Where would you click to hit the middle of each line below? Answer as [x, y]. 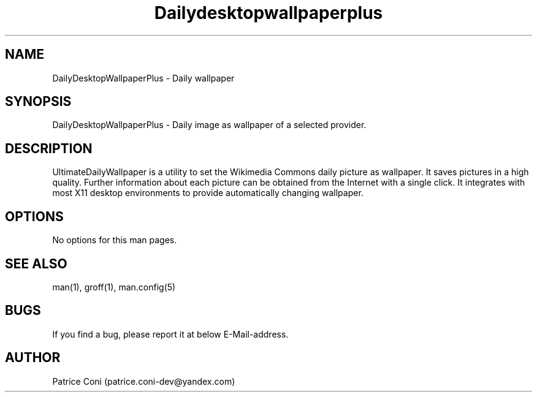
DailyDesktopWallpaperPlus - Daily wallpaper [143, 78]
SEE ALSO [36, 263]
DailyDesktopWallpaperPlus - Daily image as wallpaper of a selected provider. [209, 125]
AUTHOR [33, 358]
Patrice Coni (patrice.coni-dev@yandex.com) [144, 381]
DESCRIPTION [49, 148]
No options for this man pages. [115, 240]
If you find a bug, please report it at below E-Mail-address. [170, 334]
